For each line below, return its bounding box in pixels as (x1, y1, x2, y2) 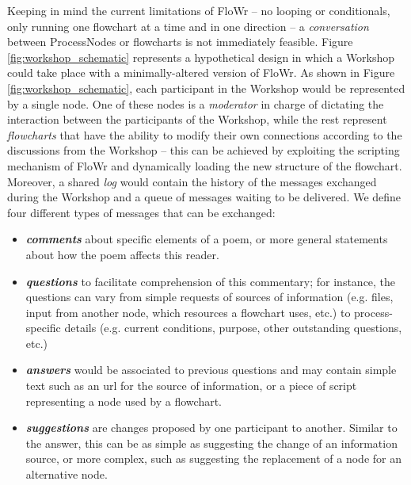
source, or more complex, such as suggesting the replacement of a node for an (25, 450, 401, 467)
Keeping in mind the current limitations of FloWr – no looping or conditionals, (7, 2, 390, 18)
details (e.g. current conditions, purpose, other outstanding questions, (64, 319, 402, 336)
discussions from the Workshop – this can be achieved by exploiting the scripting (7, 142, 400, 158)
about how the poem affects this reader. (25, 246, 219, 262)
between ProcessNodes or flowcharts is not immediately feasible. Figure (7, 33, 353, 50)
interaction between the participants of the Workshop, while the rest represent (7, 111, 387, 128)
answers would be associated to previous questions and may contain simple (25, 361, 397, 378)
